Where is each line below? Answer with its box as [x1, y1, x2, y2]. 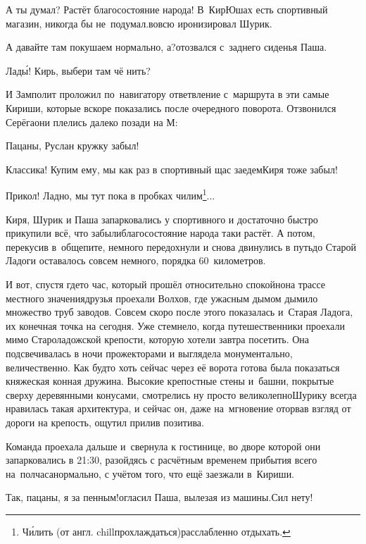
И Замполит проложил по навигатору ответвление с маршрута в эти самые [6, 87, 329, 101]
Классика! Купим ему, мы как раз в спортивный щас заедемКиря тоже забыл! [6, 161, 338, 176]
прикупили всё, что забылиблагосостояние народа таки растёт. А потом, [6, 225, 315, 240]
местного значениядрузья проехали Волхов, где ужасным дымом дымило [6, 290, 318, 305]
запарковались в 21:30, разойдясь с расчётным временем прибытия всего [6, 452, 317, 467]
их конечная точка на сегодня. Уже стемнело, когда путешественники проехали [6, 318, 345, 333]
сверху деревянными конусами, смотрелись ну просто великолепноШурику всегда [6, 387, 357, 402]
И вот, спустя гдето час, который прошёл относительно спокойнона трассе [6, 276, 326, 291]
